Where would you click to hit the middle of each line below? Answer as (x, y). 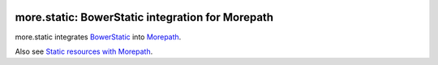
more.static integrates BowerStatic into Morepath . (98, 37)
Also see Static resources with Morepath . (84, 51)
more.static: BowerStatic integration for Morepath (144, 17)
